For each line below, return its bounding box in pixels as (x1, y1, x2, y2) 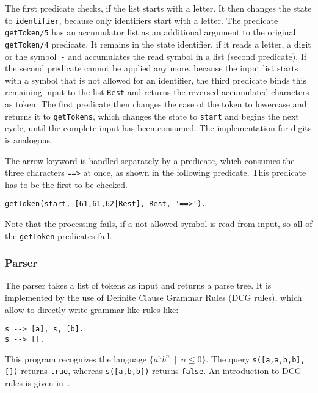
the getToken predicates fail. (5, 229, 112, 242)
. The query (206, 352, 250, 365)
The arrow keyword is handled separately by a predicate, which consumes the (5, 154, 295, 167)
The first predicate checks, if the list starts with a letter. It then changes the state (5, 2, 312, 14)
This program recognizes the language (5, 352, 147, 365)
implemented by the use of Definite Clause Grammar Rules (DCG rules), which (5, 291, 302, 304)
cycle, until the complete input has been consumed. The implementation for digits (5, 121, 312, 134)
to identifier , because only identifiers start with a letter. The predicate (5, 13, 278, 26)
